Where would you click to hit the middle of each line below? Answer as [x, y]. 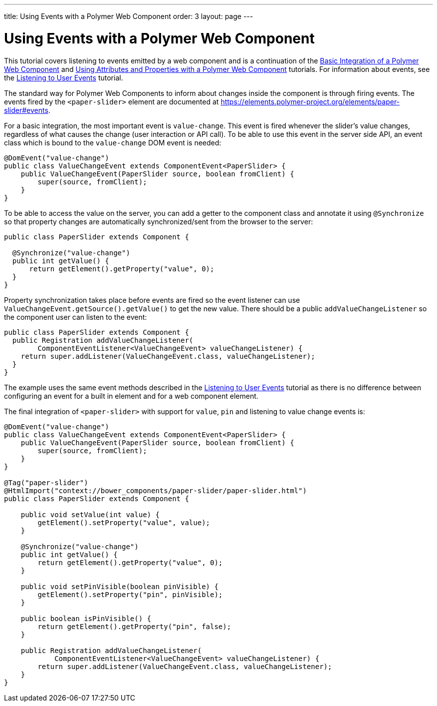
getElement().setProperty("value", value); [124, 522]
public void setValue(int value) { [90, 514]
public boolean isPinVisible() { [86, 618]
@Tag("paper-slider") [46, 482]
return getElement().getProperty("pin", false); [134, 626]
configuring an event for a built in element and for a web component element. [131, 396]
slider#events [26, 110]
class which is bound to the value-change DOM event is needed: [113, 142]
